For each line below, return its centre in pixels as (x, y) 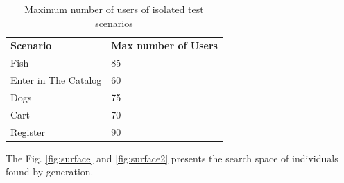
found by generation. (50, 172)
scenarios (114, 23)
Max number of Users (164, 45)
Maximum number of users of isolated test (114, 9)
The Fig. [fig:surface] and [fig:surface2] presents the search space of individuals (172, 158)
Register (28, 131)
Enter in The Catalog (56, 80)
